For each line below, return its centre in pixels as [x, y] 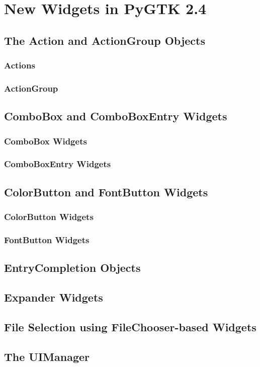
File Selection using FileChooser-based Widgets [130, 326]
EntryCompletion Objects [72, 268]
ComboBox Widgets [46, 141]
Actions [20, 65]
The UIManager [47, 356]
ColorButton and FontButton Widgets [106, 192]
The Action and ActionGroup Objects [105, 40]
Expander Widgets [54, 297]
